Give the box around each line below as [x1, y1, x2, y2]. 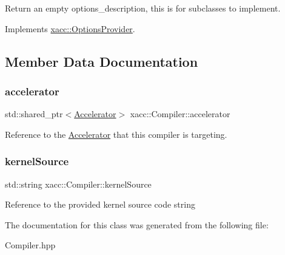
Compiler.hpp [5, 239, 56, 251]
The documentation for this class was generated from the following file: [5, 218, 269, 231]
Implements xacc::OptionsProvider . [5, 22, 135, 35]
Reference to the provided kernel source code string [5, 198, 195, 211]
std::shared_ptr [5, 107, 63, 120]
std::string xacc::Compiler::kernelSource [5, 177, 152, 190]
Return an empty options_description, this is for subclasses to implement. [5, 2, 281, 14]
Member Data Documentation [5, 52, 198, 70]
